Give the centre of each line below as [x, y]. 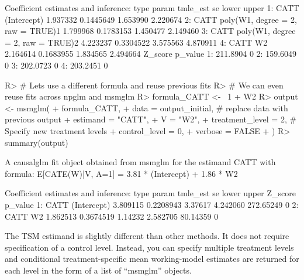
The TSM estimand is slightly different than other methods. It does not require [147, 236]
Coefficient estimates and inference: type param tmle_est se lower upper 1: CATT [152, 8]
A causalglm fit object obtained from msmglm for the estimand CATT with [140, 162]
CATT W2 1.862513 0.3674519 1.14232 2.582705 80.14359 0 [112, 216]
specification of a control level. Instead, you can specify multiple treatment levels [149, 247]
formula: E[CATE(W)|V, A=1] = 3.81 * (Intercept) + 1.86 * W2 [121, 173]
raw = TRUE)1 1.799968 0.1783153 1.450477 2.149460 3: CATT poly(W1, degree [150, 31]
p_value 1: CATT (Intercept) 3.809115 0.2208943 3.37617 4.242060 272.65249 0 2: [152, 204]
